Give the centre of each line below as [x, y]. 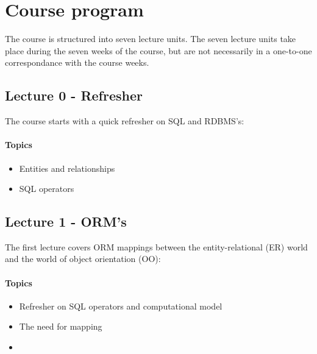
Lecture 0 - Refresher [74, 95]
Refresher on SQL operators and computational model [121, 306]
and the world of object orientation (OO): [83, 259]
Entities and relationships [67, 168]
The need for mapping [61, 326]
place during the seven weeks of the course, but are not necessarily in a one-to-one [158, 50]
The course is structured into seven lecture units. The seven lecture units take [151, 39]
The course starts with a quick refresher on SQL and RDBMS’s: [125, 121]
